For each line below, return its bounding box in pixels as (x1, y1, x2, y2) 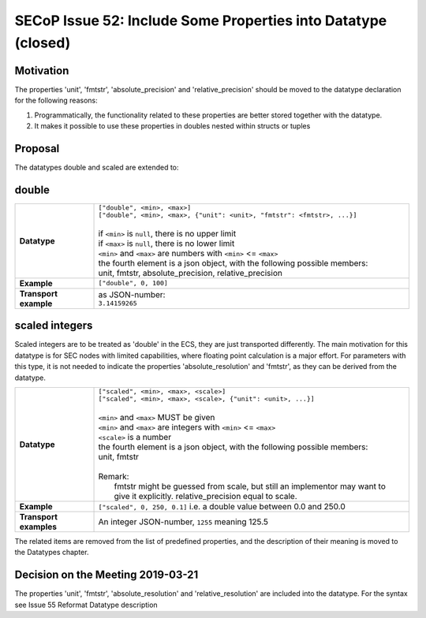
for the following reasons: (14, 95, 98, 106)
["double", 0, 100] (98, 279, 169, 288)
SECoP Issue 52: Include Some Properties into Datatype (14, 12, 387, 29)
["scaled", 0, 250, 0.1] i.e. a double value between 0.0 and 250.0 (98, 501, 346, 512)
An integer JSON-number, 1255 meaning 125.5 (98, 516, 268, 527)
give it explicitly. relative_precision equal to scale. (114, 490, 297, 501)
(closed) (14, 34, 71, 51)
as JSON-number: (98, 289, 166, 300)
